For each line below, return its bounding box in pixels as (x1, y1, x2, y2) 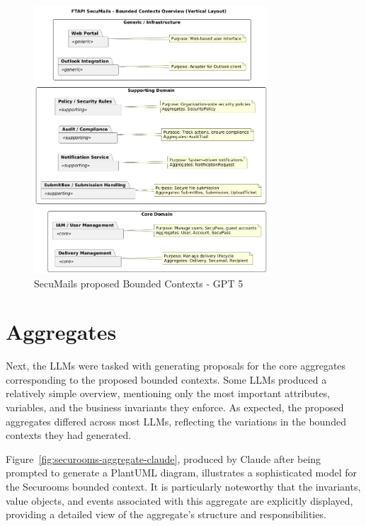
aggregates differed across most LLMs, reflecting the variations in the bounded (6, 413, 346, 428)
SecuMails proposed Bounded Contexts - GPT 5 (34, 275, 244, 290)
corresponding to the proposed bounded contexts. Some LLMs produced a (6, 372, 327, 387)
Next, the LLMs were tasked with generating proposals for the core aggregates (6, 358, 346, 373)
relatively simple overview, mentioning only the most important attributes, (6, 386, 331, 401)
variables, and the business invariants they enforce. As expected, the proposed (6, 400, 344, 415)
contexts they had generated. (6, 428, 132, 442)
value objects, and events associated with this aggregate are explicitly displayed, (6, 493, 353, 508)
